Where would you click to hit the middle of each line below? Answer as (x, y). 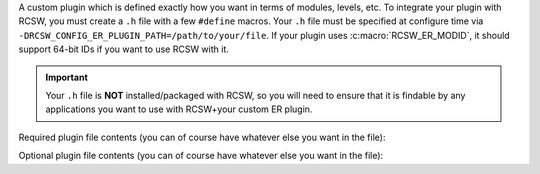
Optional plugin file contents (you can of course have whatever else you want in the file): (201, 156)
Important (67, 77)
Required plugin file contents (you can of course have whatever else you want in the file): (202, 137)
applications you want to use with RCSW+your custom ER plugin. (179, 109)
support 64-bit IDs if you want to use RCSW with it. (124, 49)
